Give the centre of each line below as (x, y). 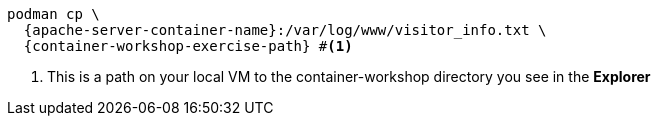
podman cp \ (53, 14)
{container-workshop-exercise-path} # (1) (188, 46)
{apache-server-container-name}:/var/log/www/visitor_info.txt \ (285, 30)
